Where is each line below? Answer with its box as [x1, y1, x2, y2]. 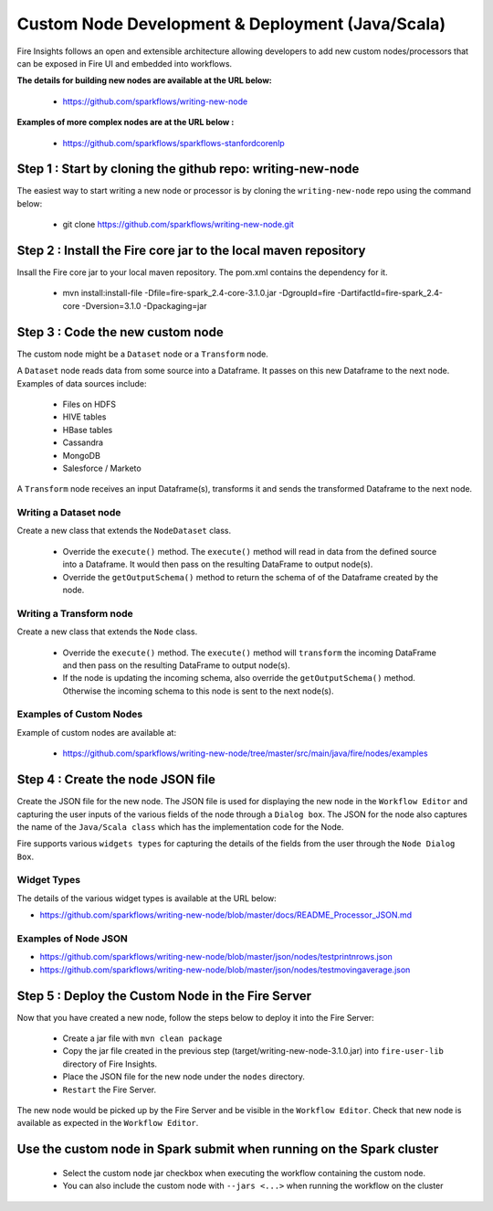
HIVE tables [62, 411, 107, 422]
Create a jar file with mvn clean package [62, 1033, 223, 1044]
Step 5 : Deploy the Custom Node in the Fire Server [16, 988, 312, 1004]
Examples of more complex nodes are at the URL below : [16, 117, 235, 128]
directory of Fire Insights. [62, 1058, 158, 1069]
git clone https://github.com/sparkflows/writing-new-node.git [62, 219, 294, 230]
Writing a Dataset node [16, 506, 121, 519]
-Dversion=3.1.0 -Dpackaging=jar [81, 300, 207, 311]
